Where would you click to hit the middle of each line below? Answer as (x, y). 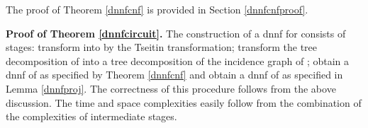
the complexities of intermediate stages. (91, 116)
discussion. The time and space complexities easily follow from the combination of (184, 102)
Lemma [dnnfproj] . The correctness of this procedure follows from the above (171, 88)
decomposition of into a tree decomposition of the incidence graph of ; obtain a (178, 60)
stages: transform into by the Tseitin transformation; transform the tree (162, 47)
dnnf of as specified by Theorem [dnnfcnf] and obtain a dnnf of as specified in (174, 75)
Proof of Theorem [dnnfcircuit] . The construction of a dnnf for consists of (176, 33)
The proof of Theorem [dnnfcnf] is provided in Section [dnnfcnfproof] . (157, 9)
